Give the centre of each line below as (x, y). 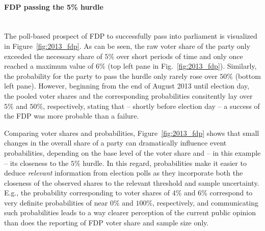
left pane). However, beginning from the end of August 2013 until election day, (127, 86)
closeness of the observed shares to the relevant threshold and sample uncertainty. (132, 182)
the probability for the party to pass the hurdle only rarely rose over (111, 76)
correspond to (231, 193)
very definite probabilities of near (56, 202)
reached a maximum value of (49, 66)
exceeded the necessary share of (53, 56)
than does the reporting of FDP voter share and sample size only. (107, 223)
